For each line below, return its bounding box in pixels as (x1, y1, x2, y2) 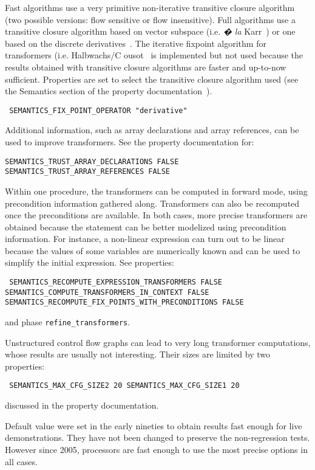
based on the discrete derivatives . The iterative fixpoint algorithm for (5, 36, 266, 49)
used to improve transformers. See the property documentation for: (5, 136, 254, 148)
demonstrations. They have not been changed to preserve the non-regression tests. (5, 431, 310, 444)
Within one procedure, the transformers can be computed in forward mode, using (5, 184, 308, 197)
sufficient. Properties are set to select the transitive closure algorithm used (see (5, 72, 299, 85)
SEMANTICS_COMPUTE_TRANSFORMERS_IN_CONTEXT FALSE (5, 288, 209, 297)
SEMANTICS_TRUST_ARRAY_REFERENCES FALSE (5, 167, 171, 176)
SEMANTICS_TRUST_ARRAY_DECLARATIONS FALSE (5, 157, 179, 166)
